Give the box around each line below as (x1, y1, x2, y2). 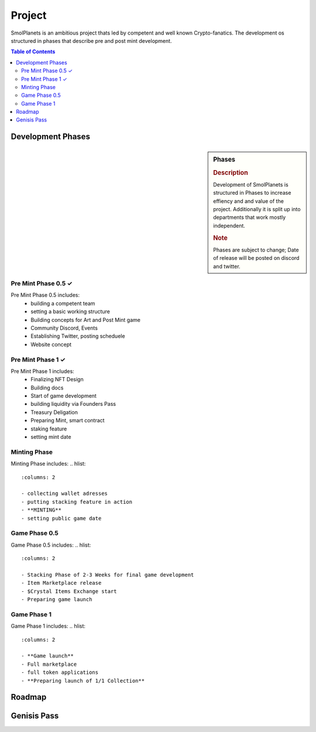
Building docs (30, 384, 64, 391)
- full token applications (21, 669, 99, 676)
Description (213, 168, 248, 177)
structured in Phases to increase (213, 189, 291, 196)
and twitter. (213, 263, 241, 270)
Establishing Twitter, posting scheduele (30, 333, 125, 340)
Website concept (30, 341, 72, 348)
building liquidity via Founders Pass (30, 401, 116, 408)
